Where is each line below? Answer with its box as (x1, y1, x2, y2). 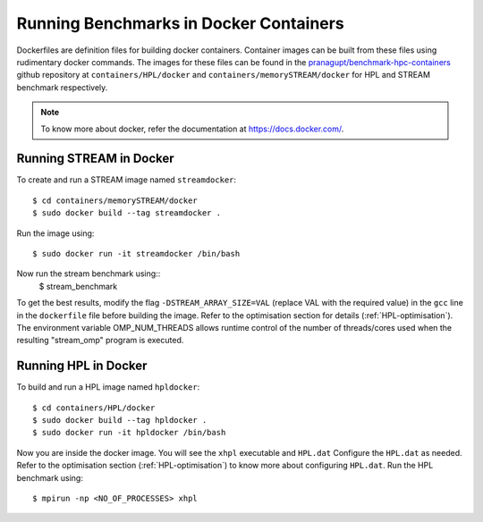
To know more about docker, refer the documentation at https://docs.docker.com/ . (40, 123, 344, 134)
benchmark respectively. (16, 81, 108, 93)
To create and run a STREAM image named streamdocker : (16, 174, 237, 185)
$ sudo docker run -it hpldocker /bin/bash (32, 427, 226, 438)
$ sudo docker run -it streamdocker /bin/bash (32, 248, 241, 258)
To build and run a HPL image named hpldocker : (16, 382, 200, 392)
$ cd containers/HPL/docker (32, 402, 156, 413)
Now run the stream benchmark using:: (16, 268, 161, 279)
